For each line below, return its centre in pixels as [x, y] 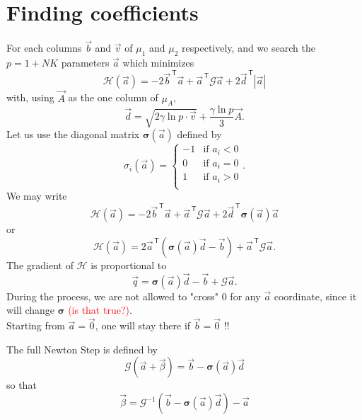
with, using [30, 97]
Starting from [36, 325]
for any [245, 296]
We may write [37, 196]
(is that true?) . [100, 310]
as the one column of [113, 97]
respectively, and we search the [249, 48]
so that [22, 385]
